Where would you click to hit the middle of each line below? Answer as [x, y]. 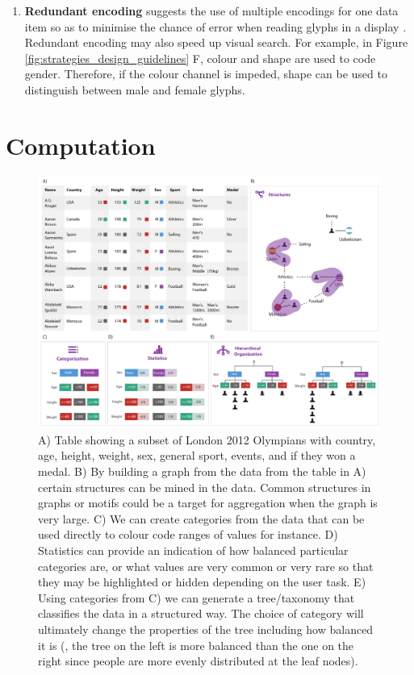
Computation [81, 145]
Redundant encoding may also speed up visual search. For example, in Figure [216, 42]
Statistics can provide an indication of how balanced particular [193, 550]
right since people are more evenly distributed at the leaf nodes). [198, 661]
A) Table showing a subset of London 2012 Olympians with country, [207, 439]
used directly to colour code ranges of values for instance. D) [188, 534]
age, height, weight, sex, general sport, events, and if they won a [197, 455]
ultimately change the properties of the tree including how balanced [206, 629]
